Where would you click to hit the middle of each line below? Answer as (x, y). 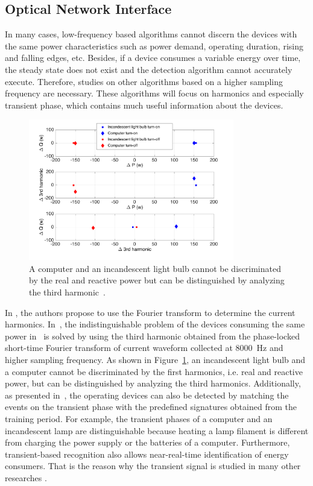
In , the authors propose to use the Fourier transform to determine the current (150, 312)
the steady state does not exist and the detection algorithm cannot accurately (149, 69)
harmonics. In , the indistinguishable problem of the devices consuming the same (155, 324)
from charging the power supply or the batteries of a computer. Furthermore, (147, 442)
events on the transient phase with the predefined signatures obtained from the (151, 407)
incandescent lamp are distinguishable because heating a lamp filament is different (157, 430)
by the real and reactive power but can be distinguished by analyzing (157, 280)
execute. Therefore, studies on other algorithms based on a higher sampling (144, 81)
